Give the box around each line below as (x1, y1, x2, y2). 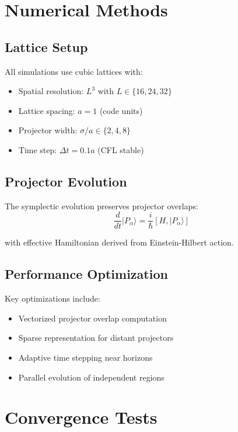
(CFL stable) (97, 143, 144, 155)
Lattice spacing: (18, 104, 75, 116)
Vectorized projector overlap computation (18, 312, 167, 324)
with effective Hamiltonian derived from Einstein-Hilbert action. (5, 236, 234, 248)
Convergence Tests (5, 405, 157, 429)
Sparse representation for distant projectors (18, 331, 174, 344)
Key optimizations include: (5, 292, 100, 305)
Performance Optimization (5, 265, 168, 283)
